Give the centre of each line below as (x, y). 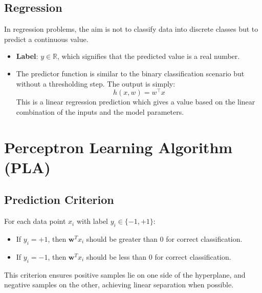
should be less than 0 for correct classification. (159, 256)
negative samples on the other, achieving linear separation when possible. (119, 285)
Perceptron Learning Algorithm (118, 147)
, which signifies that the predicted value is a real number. (149, 56)
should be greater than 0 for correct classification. (164, 239)
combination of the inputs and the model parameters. (100, 111)
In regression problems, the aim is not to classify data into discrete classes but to (131, 29)
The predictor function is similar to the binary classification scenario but (130, 73)
